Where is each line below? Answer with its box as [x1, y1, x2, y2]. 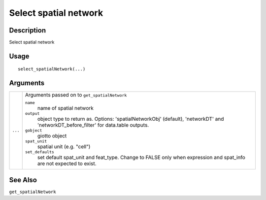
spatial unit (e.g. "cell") [37, 143, 91, 150]
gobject [25, 128, 42, 133]
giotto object [37, 133, 67, 139]
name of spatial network [37, 105, 94, 112]
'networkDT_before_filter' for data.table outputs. [37, 122, 149, 129]
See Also [9, 175, 37, 184]
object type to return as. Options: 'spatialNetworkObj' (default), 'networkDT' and [37, 116, 224, 123]
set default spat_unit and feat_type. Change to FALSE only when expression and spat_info [37, 154, 246, 161]
